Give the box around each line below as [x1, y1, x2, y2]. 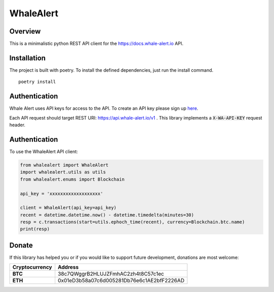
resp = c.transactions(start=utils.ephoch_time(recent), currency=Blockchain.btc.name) [20, 219, 245, 225]
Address [57, 264, 79, 271]
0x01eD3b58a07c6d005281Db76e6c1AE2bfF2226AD [57, 277, 185, 284]
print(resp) [20, 226, 50, 232]
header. [9, 122, 25, 128]
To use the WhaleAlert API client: [9, 148, 78, 155]
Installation [9, 53, 46, 62]
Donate [9, 241, 33, 249]
